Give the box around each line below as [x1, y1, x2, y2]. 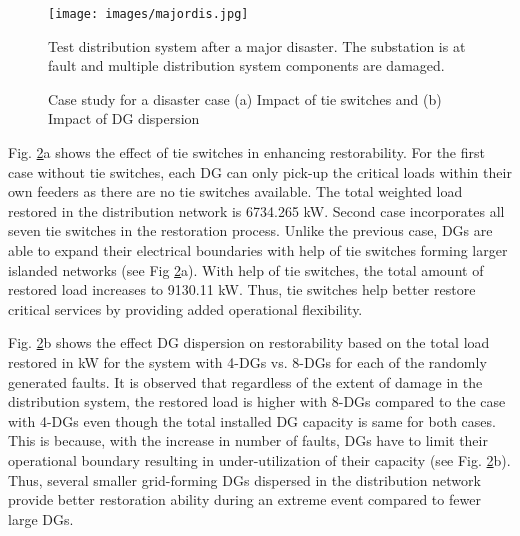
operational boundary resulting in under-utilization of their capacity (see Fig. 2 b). [8, 449, 511, 470]
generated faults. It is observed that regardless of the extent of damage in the [8, 371, 483, 392]
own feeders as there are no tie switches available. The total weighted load [8, 181, 463, 202]
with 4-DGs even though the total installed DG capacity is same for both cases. [8, 410, 496, 431]
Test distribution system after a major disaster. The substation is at [48, 35, 466, 56]
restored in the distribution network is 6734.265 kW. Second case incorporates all [8, 200, 505, 221]
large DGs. [8, 508, 74, 529]
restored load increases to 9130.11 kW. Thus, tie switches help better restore [8, 279, 476, 300]
